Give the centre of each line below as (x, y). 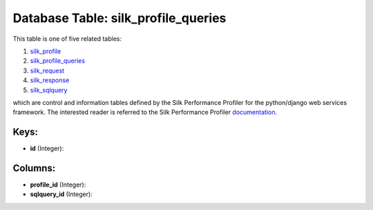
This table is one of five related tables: (67, 39)
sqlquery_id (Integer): (61, 194)
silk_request (47, 70)
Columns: (34, 168)
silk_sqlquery (49, 90)
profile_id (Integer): (58, 185)
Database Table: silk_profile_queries (119, 18)
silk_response (50, 80)
